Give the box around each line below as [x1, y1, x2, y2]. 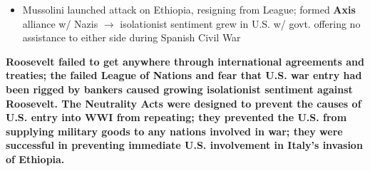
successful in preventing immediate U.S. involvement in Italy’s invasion [6, 138, 363, 152]
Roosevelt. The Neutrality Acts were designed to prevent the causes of [6, 95, 361, 110]
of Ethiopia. [6, 151, 65, 166]
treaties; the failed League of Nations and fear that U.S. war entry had [6, 68, 362, 83]
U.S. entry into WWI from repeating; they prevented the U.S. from [6, 110, 347, 125]
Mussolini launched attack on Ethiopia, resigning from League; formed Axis [22, 2, 356, 16]
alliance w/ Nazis [22, 16, 98, 31]
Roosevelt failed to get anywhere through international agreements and [6, 53, 364, 68]
